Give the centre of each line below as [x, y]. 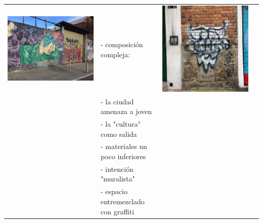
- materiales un [124, 146]
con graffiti [117, 211]
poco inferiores [123, 156]
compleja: [115, 54]
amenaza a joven [126, 111]
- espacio [114, 191]
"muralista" [118, 179]
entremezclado [122, 201]
